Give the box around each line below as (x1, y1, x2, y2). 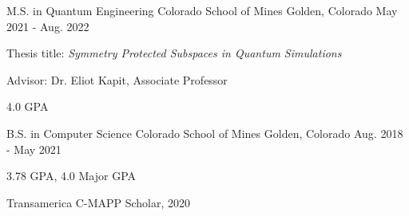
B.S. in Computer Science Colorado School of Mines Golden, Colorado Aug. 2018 (6, 124, 403, 141)
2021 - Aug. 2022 (6, 18, 89, 34)
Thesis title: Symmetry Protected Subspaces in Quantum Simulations (6, 45, 342, 61)
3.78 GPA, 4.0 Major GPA (6, 167, 137, 184)
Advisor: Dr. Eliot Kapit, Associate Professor (6, 71, 228, 88)
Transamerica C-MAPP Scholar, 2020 (6, 194, 191, 210)
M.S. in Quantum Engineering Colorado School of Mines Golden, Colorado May (6, 2, 398, 18)
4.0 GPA (6, 98, 49, 115)
